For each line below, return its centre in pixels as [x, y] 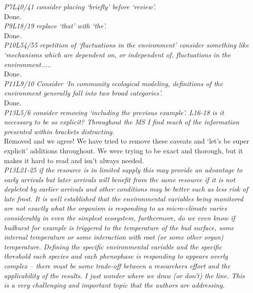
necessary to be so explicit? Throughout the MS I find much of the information [122, 122]
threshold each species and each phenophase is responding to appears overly [116, 256]
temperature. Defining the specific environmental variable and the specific [113, 246]
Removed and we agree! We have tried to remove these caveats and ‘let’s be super [127, 141]
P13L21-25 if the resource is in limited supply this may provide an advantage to [123, 170]
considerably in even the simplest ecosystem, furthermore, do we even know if [119, 218]
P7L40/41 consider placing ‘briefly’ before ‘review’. [80, 6]
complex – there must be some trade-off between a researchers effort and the [117, 266]
